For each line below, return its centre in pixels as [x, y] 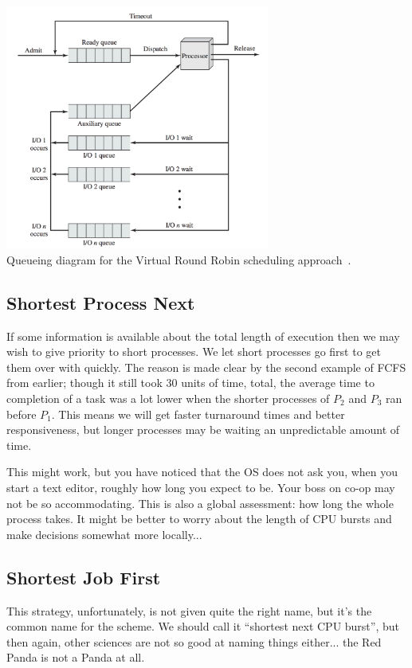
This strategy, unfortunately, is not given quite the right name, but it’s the [189, 610]
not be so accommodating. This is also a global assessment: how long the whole [200, 503]
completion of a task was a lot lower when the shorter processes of [168, 398]
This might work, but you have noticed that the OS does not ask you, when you [202, 472]
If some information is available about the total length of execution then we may [203, 336]
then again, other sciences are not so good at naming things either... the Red [194, 641]
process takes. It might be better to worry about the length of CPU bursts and [199, 519]
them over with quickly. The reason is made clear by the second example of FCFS [206, 367]
